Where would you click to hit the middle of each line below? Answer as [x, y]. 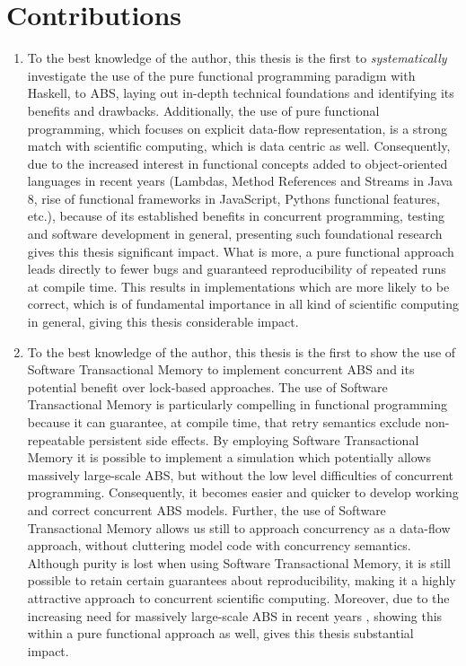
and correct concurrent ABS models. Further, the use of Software [207, 509]
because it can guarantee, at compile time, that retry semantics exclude [224, 422]
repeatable [56, 439]
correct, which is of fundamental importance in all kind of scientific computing [243, 304]
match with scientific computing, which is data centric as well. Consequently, [239, 146]
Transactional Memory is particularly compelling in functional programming [237, 404]
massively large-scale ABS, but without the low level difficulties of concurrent [241, 474]
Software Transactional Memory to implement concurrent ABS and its [221, 369]
